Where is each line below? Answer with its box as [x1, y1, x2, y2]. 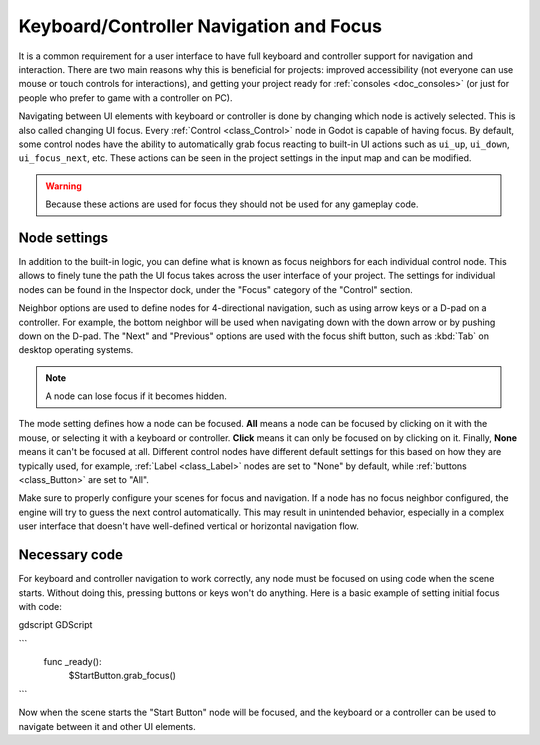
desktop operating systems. [18, 344, 134, 356]
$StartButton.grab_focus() [68, 670, 177, 682]
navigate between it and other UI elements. [18, 720, 197, 732]
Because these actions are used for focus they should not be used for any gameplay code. [45, 198, 419, 210]
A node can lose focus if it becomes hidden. [45, 390, 227, 402]
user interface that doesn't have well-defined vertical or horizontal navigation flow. [18, 520, 359, 532]
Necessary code [18, 546, 124, 564]
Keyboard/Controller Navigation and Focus [18, 15, 382, 37]
